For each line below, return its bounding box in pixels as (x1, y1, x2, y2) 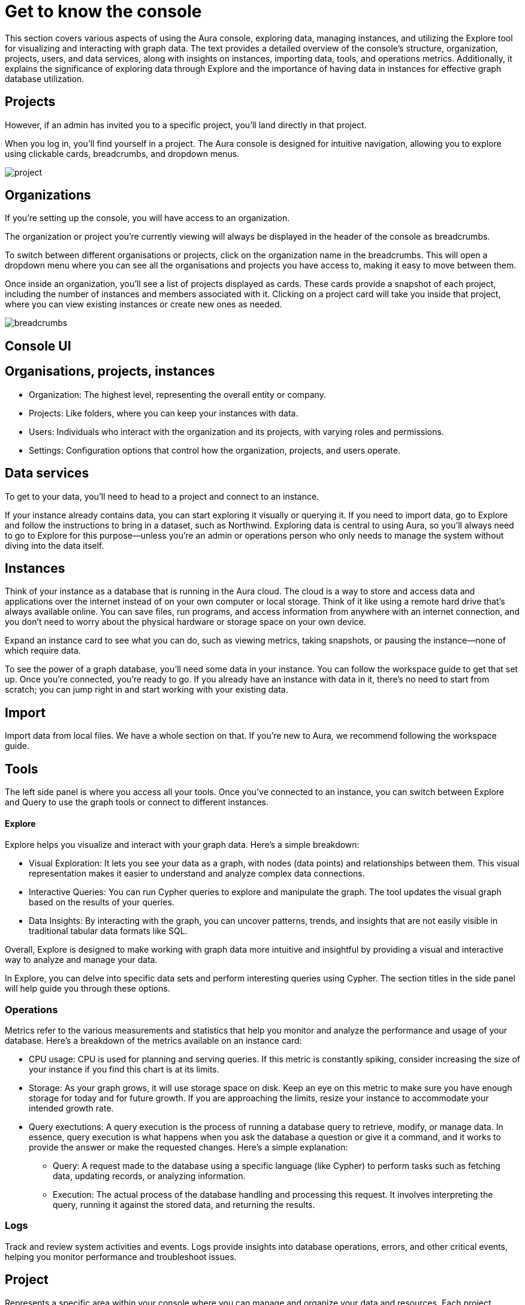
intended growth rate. (29, 1103, 114, 1114)
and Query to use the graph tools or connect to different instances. (5, 797, 268, 808)
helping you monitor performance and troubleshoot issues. (5, 1251, 237, 1262)
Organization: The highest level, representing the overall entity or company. (29, 389, 326, 400)
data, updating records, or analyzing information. (53, 1171, 246, 1182)
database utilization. (5, 73, 85, 84)
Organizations (5, 188, 91, 203)
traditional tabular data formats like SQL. (29, 926, 188, 937)
